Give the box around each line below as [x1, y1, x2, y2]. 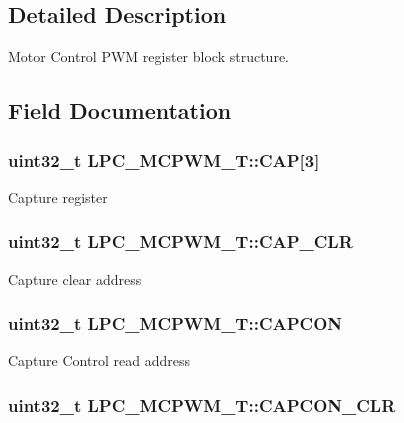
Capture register [8, 186, 108, 207]
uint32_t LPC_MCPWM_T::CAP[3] [8, 147, 320, 172]
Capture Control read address [8, 350, 190, 371]
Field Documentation [8, 95, 232, 126]
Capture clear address [8, 268, 142, 289]
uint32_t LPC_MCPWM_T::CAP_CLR [8, 229, 353, 254]
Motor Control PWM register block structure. [8, 46, 289, 67]
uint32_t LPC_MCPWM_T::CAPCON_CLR [8, 392, 396, 417]
